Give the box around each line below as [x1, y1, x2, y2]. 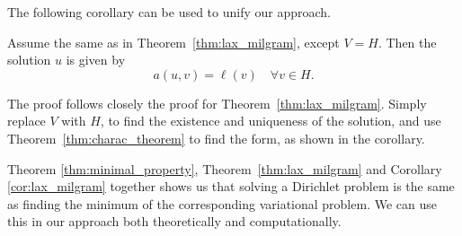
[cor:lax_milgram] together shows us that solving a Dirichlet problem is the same [7, 177, 455, 196]
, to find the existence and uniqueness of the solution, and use [100, 111, 441, 130]
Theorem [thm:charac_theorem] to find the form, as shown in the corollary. [7, 128, 425, 147]
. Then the [378, 32, 437, 51]
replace [7, 111, 46, 130]
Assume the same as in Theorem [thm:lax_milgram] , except [7, 32, 340, 51]
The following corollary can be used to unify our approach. [7, 3, 331, 21]
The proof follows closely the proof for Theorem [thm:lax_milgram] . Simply [7, 93, 427, 112]
